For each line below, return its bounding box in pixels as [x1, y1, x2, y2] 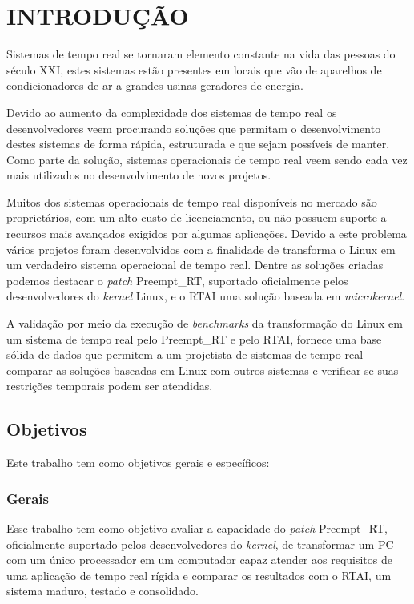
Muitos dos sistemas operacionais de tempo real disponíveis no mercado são [6, 193, 377, 210]
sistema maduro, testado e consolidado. [6, 582, 199, 599]
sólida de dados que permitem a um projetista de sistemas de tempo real [6, 346, 364, 363]
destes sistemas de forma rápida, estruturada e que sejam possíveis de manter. [6, 135, 390, 152]
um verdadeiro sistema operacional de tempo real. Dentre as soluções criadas [6, 256, 384, 273]
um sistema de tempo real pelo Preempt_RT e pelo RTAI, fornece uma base [6, 330, 382, 347]
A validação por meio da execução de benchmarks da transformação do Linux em [6, 315, 403, 332]
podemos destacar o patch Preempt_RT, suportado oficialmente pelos [6, 272, 348, 288]
